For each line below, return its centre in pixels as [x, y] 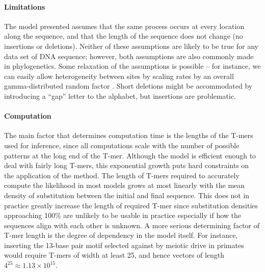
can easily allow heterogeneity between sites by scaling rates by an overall [119, 76]
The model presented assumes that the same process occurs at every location [124, 26]
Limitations [25, 6]
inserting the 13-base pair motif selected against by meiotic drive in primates [124, 245]
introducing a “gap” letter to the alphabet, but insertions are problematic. [120, 96]
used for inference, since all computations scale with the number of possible [122, 145]
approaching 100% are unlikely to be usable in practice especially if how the [123, 215]
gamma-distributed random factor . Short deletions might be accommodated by [128, 86]
